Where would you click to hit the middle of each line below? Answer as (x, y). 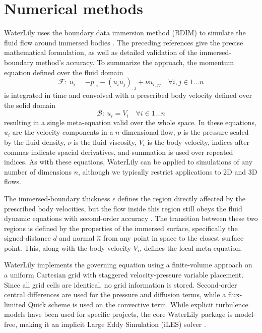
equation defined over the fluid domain (64, 72)
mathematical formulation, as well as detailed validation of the (101, 52)
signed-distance (27, 238)
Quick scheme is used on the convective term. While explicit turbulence (138, 304)
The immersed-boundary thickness (57, 198)
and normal (77, 238)
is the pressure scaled (216, 132)
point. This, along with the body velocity (68, 247)
